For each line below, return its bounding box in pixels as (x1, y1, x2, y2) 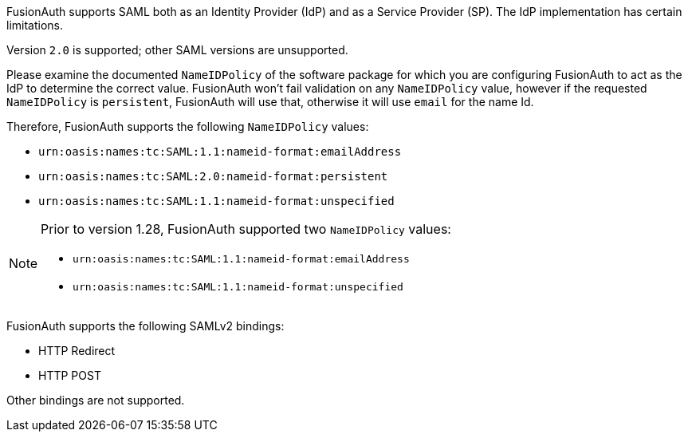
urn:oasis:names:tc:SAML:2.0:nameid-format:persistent (38, 170, 388, 183)
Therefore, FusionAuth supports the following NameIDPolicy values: (6, 120, 369, 133)
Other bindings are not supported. (6, 393, 185, 407)
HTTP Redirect (38, 344, 116, 357)
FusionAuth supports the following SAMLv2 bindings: (6, 319, 285, 333)
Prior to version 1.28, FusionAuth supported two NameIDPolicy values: (41, 221, 451, 237)
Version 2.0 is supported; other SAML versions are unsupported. (6, 43, 348, 57)
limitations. (6, 18, 64, 32)
